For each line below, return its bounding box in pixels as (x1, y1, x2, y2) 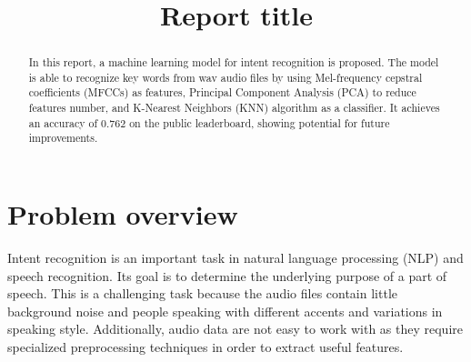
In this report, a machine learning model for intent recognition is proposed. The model (28, 55, 439, 70)
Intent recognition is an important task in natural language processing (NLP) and (7, 248, 464, 267)
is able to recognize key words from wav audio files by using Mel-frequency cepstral (28, 69, 423, 85)
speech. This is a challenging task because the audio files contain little (7, 284, 397, 303)
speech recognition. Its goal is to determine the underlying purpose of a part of (7, 266, 447, 285)
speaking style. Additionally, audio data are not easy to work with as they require (7, 319, 463, 338)
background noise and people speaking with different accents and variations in (7, 301, 443, 320)
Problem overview (7, 196, 238, 233)
